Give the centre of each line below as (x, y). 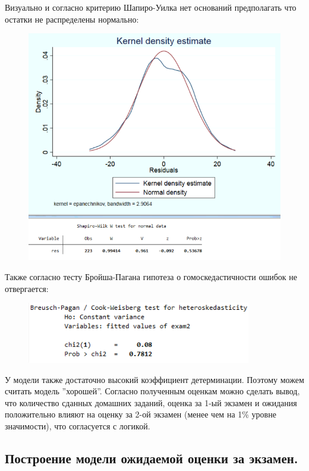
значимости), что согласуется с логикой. (78, 426)
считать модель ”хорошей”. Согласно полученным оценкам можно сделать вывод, (152, 391)
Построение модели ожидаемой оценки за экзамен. (152, 458)
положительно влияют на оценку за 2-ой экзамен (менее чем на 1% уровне (141, 414)
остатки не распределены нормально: (72, 19)
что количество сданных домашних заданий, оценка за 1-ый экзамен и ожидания (151, 402)
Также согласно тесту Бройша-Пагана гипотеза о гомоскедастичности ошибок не (151, 276)
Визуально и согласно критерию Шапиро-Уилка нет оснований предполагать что (151, 7)
